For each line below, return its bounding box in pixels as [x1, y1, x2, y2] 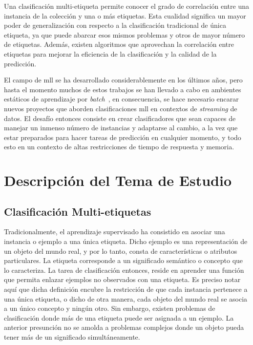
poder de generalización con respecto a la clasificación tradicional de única [4, 20, 226, 30]
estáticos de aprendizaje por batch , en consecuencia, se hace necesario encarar [4, 94, 239, 104]
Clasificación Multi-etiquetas [4, 203, 151, 219]
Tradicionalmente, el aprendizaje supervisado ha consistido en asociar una [4, 226, 225, 237]
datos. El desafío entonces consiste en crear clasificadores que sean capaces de [4, 113, 236, 123]
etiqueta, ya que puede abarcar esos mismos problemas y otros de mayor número [4, 29, 245, 40]
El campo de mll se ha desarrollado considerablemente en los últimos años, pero [4, 75, 243, 85]
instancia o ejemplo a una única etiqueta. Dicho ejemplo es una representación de [4, 236, 248, 246]
